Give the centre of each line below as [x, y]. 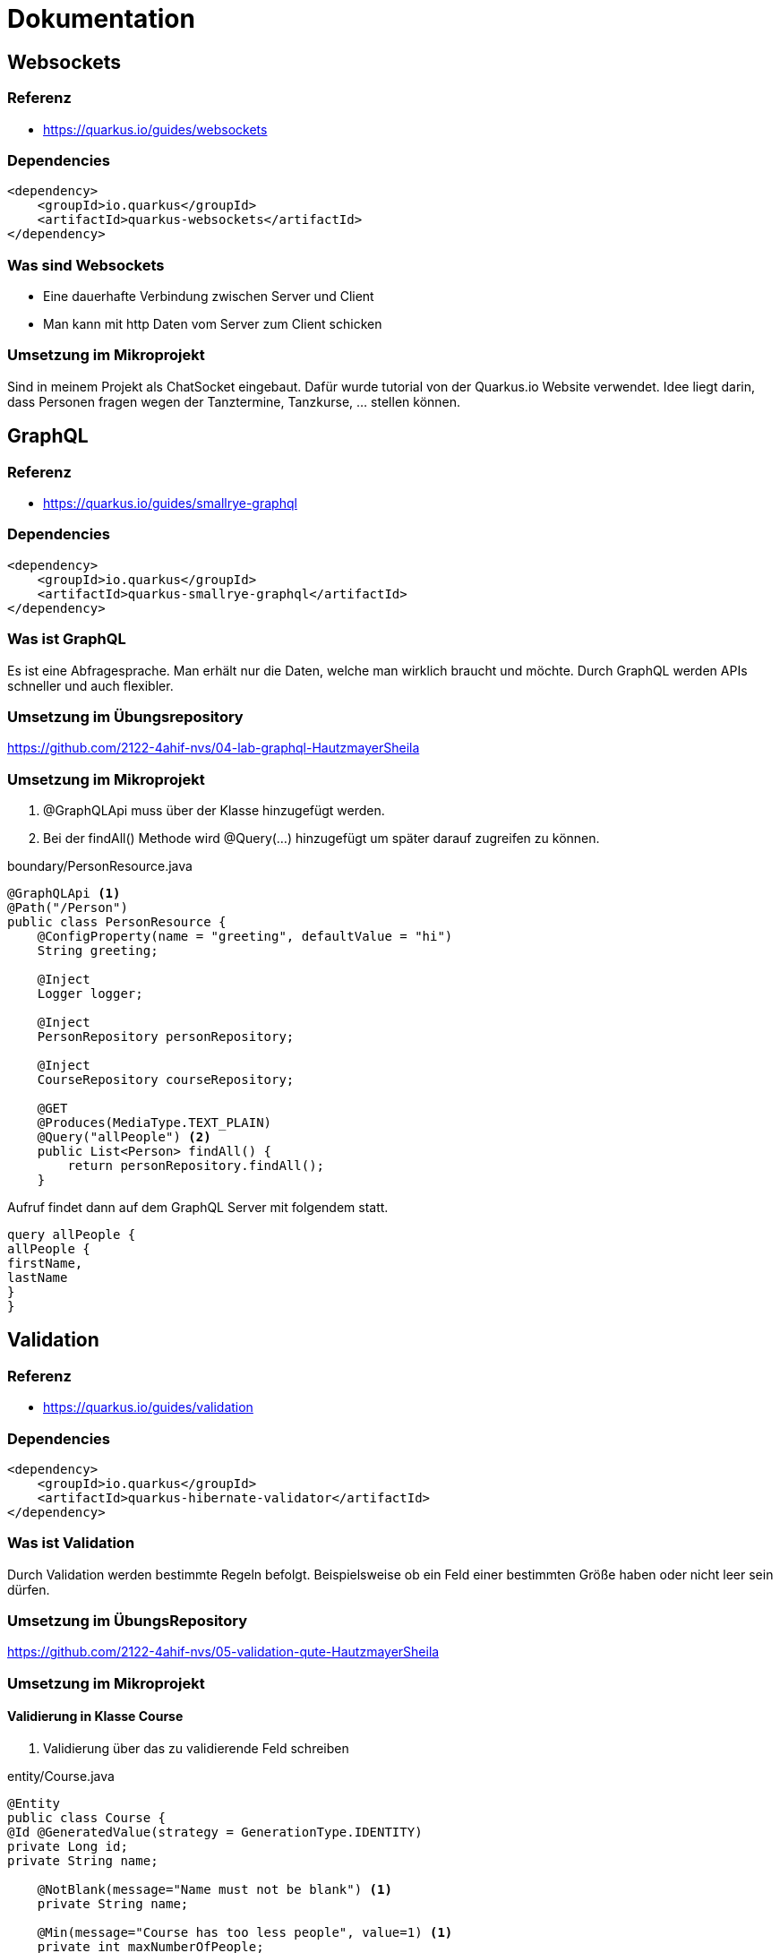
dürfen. [29, 1589]
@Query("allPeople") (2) [124, 1137]
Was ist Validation [71, 1543]
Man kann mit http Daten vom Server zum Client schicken [213, 324]
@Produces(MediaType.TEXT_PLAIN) [154, 1123]
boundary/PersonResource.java [100, 866]
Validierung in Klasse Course [95, 1716]
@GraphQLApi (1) [64, 894]
